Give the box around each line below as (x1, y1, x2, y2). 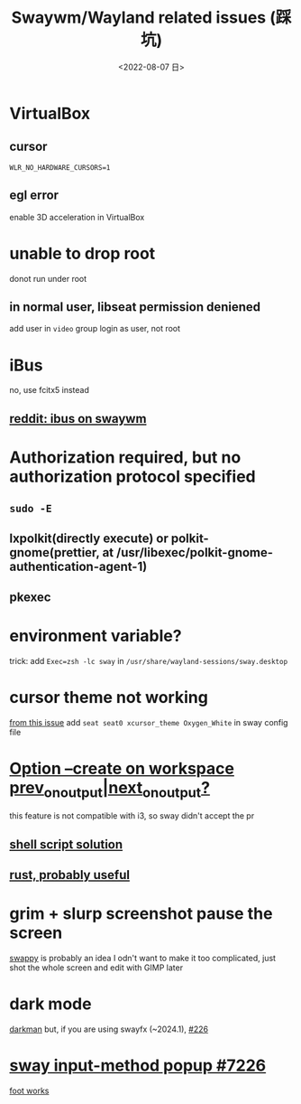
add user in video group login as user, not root (9, 323, 181, 334)
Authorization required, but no (9, 447, 242, 467)
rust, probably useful (9, 867, 131, 883)
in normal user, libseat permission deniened (9, 299, 261, 314)
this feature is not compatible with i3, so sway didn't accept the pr (9, 810, 255, 821)
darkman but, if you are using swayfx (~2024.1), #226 (9, 1024, 209, 1034)
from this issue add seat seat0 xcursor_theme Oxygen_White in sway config (9, 716, 288, 727)
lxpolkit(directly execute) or (9, 530, 169, 546)
